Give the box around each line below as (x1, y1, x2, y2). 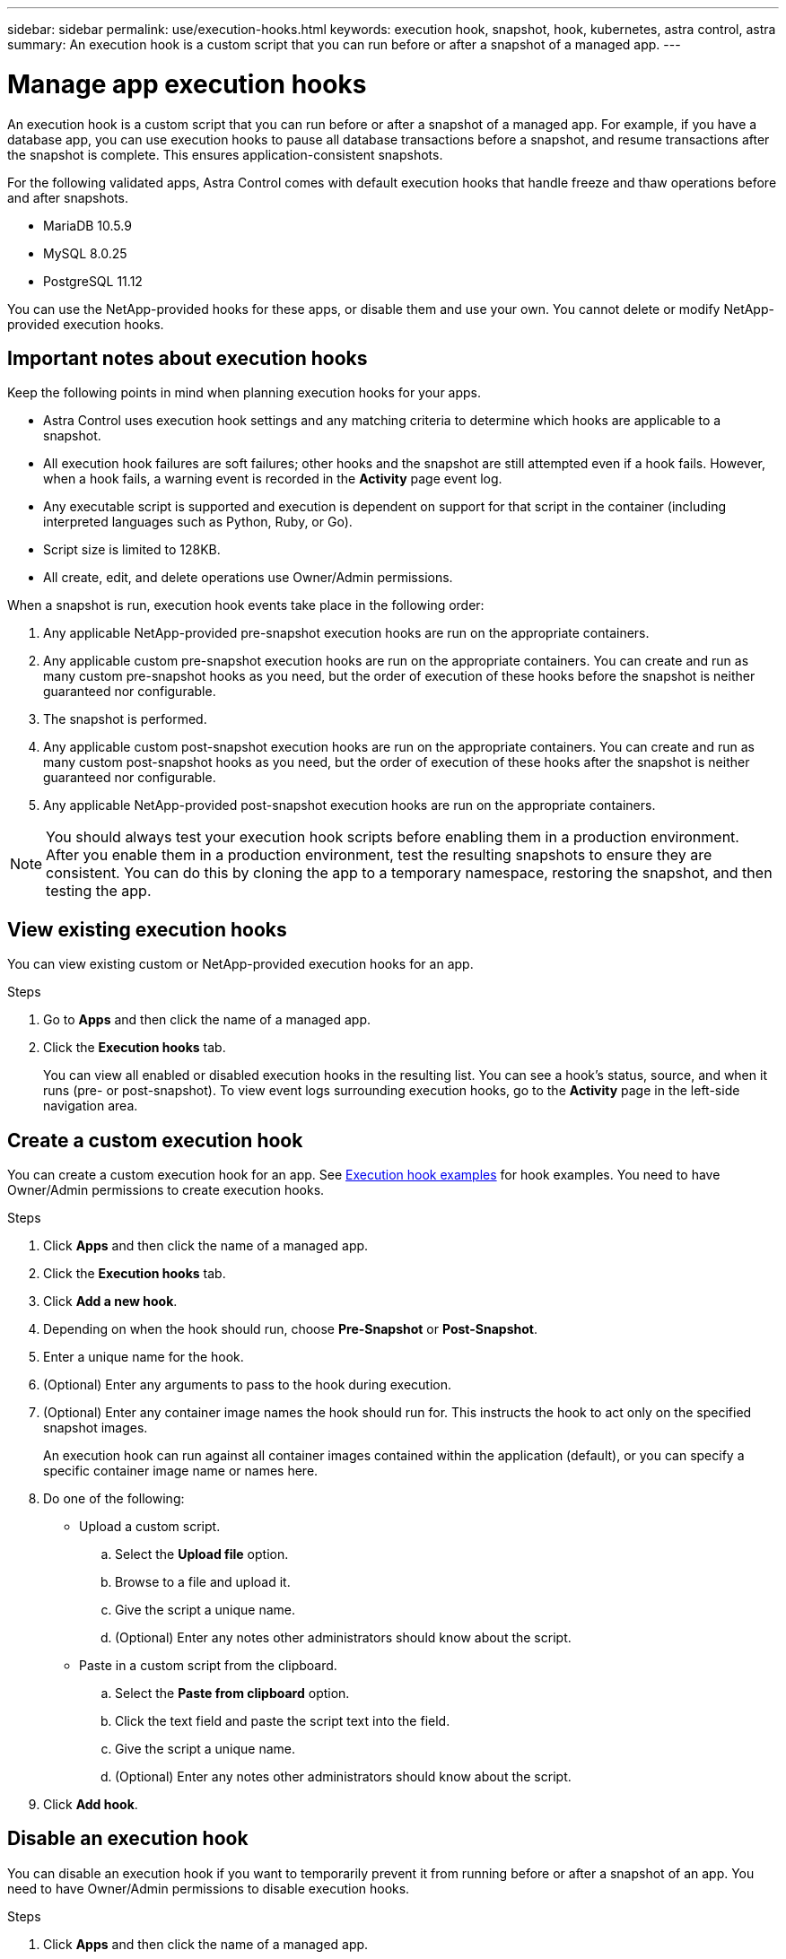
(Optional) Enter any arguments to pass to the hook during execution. (43, 1377, 451, 1393)
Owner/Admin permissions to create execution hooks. (7, 1182, 325, 1198)
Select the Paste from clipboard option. (115, 1685, 350, 1702)
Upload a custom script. (79, 1519, 221, 1535)
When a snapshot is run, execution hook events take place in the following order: (7, 597, 485, 614)
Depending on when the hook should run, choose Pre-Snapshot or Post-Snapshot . (43, 1321, 537, 1337)
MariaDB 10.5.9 (43, 217, 132, 233)
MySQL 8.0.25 (43, 245, 127, 261)
